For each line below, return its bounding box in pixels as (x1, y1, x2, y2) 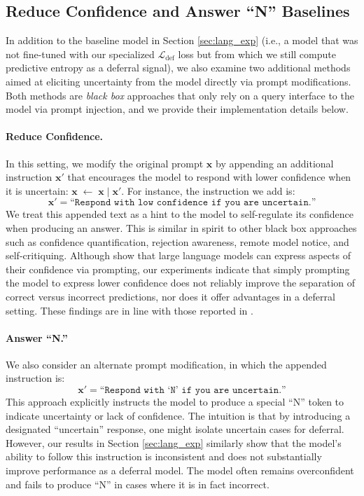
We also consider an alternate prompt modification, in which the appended (6, 357, 327, 371)
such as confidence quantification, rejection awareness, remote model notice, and (6, 234, 349, 249)
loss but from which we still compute (178, 46, 336, 61)
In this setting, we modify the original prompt (6, 156, 204, 170)
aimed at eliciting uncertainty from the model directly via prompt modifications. (6, 74, 351, 88)
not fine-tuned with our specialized (6, 46, 155, 61)
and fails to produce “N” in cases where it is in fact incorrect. (6, 476, 269, 491)
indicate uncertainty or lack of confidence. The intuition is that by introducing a (6, 408, 351, 422)
